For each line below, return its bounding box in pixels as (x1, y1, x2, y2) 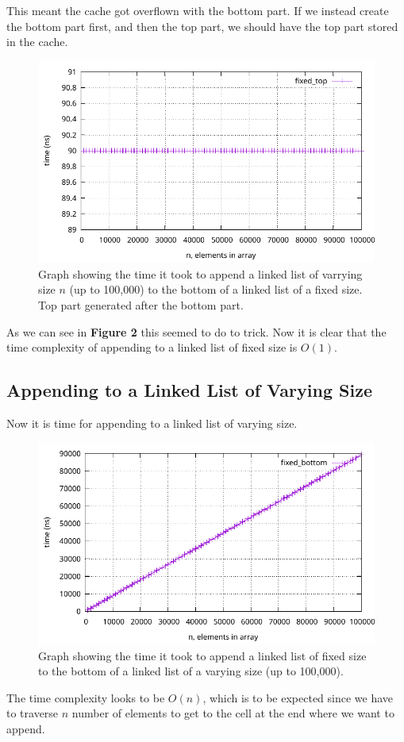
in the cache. (6, 33, 68, 50)
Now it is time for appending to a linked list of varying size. (6, 414, 298, 431)
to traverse (6, 705, 59, 721)
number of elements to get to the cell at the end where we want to (71, 705, 394, 721)
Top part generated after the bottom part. (38, 296, 244, 313)
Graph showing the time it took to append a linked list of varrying (38, 265, 363, 282)
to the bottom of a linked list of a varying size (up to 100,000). (38, 663, 344, 679)
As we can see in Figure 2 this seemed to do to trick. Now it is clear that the (6, 323, 387, 340)
